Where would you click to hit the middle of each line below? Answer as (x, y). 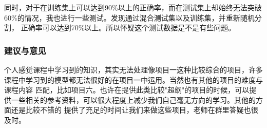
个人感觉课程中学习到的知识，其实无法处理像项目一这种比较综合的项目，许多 (133, 69)
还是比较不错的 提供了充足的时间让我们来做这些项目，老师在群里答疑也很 (135, 110)
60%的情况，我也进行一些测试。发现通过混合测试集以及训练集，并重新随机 (129, 17)
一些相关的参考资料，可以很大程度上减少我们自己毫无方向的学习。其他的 (133, 99)
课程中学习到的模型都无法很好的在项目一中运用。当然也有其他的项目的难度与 (133, 79)
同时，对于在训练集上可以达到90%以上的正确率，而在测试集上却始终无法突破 (133, 7)
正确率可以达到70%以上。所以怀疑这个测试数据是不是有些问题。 (128, 28)
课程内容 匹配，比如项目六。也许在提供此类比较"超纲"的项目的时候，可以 (127, 90)
